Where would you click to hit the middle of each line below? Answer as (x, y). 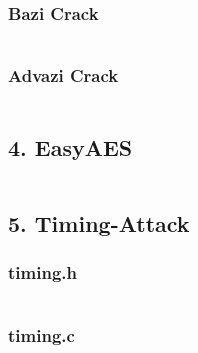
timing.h (42, 272)
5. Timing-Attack (99, 223)
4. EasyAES (70, 146)
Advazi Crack (63, 75)
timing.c (41, 334)
